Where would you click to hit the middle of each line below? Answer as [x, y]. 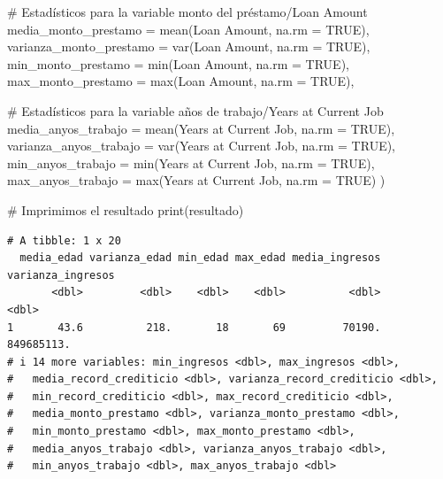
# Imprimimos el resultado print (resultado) [126, 209]
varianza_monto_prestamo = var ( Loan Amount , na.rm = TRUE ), [189, 46]
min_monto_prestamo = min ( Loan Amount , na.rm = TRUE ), [178, 63]
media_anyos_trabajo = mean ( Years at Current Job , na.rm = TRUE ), [201, 128]
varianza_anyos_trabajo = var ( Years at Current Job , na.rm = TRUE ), [202, 146]
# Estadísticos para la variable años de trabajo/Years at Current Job [195, 110]
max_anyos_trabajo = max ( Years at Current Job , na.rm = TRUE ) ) [196, 180]
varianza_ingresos [61, 275]
